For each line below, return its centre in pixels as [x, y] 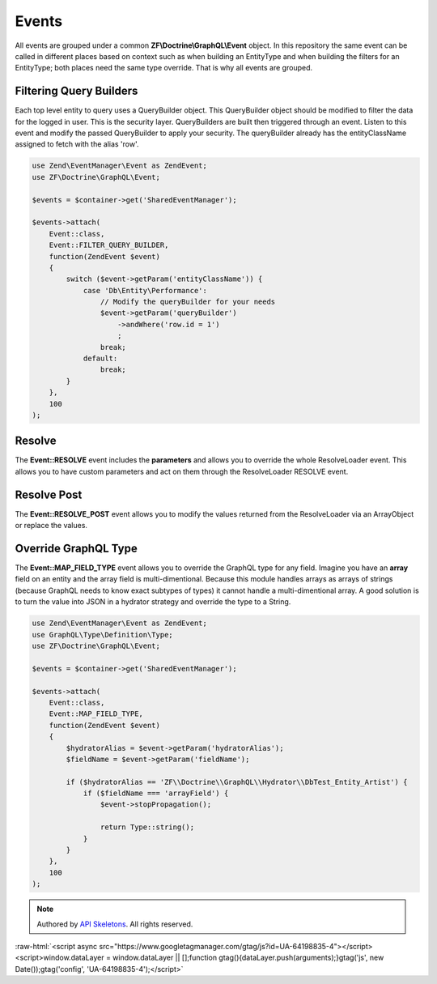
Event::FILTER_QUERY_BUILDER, [109, 245]
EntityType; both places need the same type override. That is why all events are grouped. [164, 68]
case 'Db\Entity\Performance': [145, 290]
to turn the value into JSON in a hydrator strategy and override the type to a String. [153, 602]
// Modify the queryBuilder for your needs [188, 302]
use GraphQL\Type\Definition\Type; [102, 635]
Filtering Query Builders [76, 91]
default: [100, 359]
